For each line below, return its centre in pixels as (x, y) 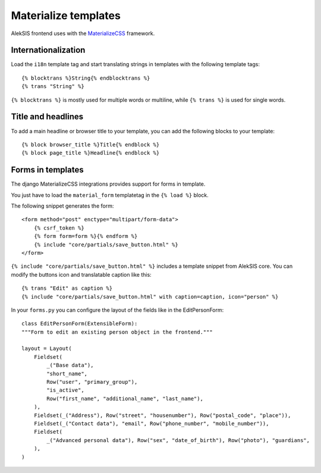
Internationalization (48, 50)
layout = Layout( (47, 349)
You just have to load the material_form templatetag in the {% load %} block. (110, 195)
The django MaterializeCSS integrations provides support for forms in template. (108, 184)
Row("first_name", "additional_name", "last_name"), (125, 398)
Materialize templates (66, 15)
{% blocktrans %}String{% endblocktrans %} (86, 78)
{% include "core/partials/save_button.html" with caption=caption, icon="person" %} (150, 297)
